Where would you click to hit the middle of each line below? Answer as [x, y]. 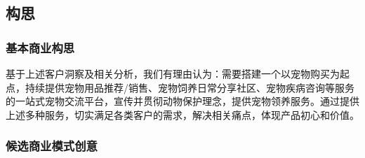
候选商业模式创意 [52, 146]
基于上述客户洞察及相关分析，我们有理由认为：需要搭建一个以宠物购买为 [173, 73]
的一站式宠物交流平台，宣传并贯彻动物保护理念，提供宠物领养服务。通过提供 [182, 101]
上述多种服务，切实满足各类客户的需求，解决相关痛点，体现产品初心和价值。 [182, 114]
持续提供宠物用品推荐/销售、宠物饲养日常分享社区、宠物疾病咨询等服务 [190, 87]
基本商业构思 [40, 47]
